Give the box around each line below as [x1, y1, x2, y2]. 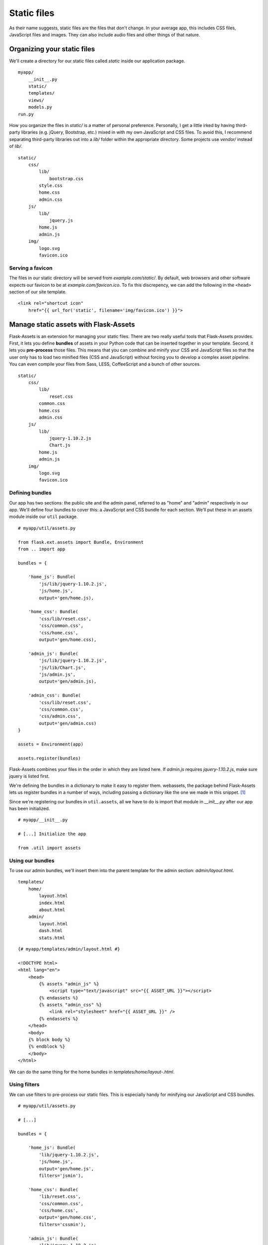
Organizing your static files [9, 45, 95, 53]
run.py [18, 111, 34, 117]
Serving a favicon [9, 264, 53, 271]
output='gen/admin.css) [39, 720, 97, 726]
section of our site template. [9, 289, 67, 295]
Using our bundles [9, 857, 55, 864]
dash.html [39, 928, 63, 934]
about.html [39, 907, 66, 913]
